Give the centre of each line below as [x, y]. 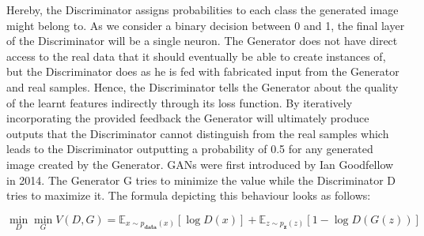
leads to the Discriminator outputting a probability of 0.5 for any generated [190, 149]
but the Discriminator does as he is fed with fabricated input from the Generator [203, 71]
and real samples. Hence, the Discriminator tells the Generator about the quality [203, 86]
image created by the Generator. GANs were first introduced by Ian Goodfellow [200, 164]
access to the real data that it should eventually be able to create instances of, [196, 56]
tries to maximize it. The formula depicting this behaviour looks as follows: [189, 195]
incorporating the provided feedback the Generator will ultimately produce [188, 118]
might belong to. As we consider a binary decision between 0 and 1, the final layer [206, 25]
